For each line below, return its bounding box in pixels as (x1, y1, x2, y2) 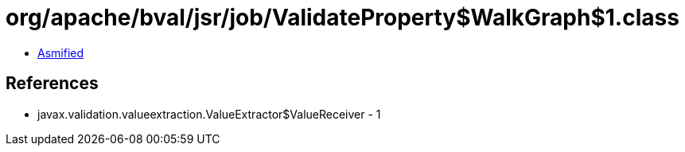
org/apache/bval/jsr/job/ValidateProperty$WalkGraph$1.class (6, 4, 679, 31)
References (6, 73, 99, 94)
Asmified (37, 45, 84, 60)
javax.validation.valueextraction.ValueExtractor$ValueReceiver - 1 (37, 107, 381, 121)
